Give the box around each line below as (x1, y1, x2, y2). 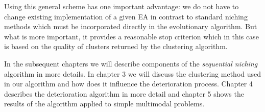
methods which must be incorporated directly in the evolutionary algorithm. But (4, 21, 257, 32)
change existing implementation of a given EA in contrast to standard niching (4, 11, 248, 21)
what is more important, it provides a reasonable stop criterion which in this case (4, 31, 259, 41)
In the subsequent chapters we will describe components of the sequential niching (4, 58, 258, 69)
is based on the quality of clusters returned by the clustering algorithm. (4, 41, 228, 52)
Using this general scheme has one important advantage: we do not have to (4, 1, 239, 11)
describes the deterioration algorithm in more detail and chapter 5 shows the (4, 88, 244, 99)
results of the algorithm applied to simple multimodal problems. (4, 98, 205, 109)
